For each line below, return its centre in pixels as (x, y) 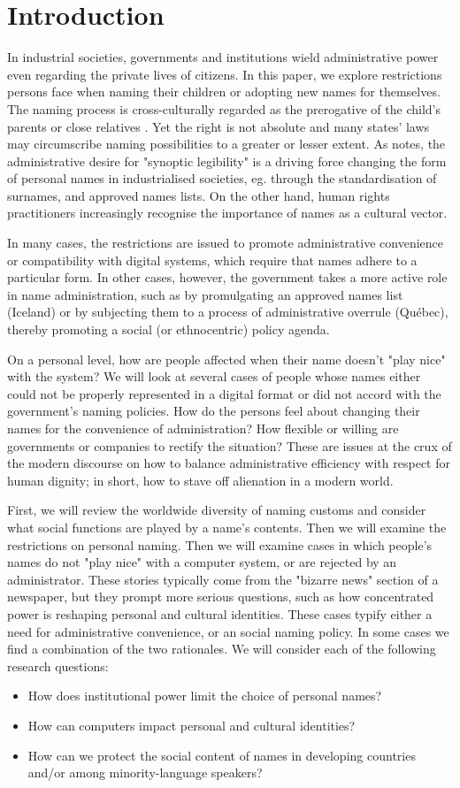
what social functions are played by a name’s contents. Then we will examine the (227, 527)
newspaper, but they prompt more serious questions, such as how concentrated (221, 597)
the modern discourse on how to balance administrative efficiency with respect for (229, 463)
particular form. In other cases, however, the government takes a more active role (227, 277)
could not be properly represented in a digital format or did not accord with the (224, 393)
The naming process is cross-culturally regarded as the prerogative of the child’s (224, 108)
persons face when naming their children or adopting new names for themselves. (224, 92)
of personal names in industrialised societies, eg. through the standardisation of (222, 178)
